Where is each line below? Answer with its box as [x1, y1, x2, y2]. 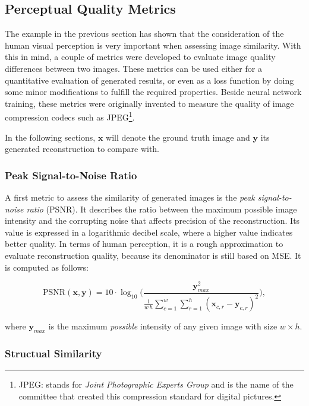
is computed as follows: [5, 261, 89, 273]
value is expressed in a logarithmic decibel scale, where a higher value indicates [5, 226, 293, 238]
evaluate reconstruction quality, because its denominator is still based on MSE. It [5, 249, 301, 261]
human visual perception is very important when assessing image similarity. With [5, 39, 301, 51]
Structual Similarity [5, 346, 102, 361]
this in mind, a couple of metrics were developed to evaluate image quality [5, 50, 276, 63]
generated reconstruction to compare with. [5, 142, 160, 155]
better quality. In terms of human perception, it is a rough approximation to [5, 237, 283, 250]
